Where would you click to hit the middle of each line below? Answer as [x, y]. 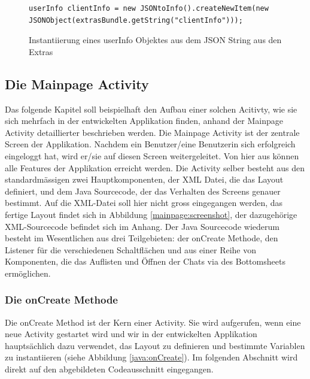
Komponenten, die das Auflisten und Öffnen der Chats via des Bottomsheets [145, 261]
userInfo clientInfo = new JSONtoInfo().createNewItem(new [149, 8]
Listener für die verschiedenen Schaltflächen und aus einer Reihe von [130, 249]
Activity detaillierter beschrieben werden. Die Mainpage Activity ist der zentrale [152, 132]
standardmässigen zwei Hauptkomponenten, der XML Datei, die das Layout [144, 179]
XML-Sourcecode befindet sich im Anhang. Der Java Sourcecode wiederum [142, 226]
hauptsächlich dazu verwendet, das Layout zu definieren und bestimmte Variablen [155, 345]
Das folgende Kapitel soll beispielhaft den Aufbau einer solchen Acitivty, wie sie [151, 109]
